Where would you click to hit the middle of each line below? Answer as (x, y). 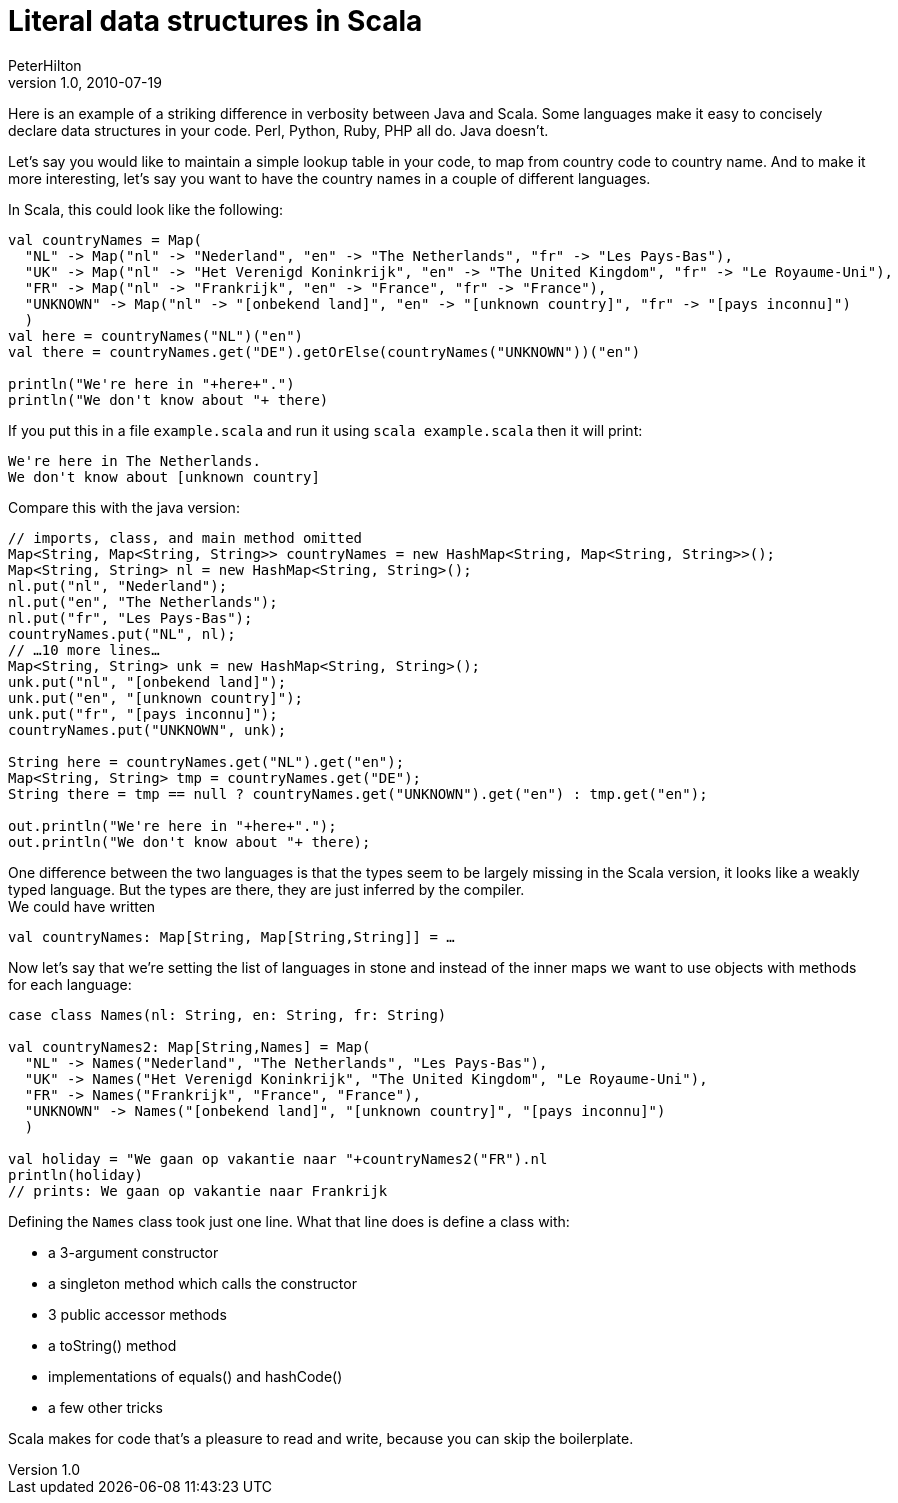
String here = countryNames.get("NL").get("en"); (206, 761)
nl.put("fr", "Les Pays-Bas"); (130, 617)
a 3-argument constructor (133, 1252)
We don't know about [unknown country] (164, 476)
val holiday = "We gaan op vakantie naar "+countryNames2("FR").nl (278, 1158)
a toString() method (112, 1345)
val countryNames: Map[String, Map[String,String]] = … (231, 936)
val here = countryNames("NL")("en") (156, 335)
